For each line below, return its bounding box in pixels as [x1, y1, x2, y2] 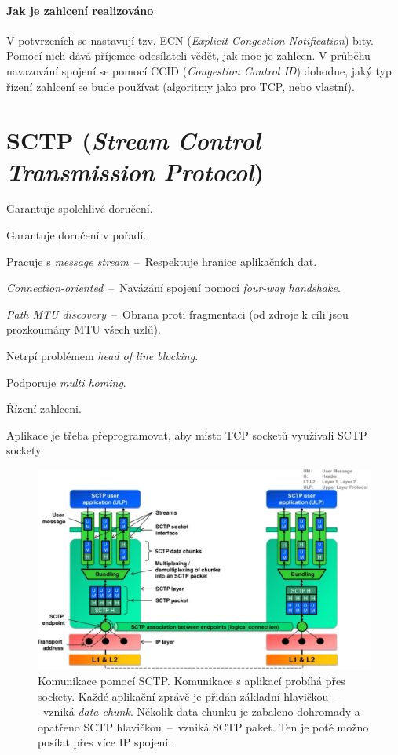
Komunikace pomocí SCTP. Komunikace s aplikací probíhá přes [38, 673, 345, 689]
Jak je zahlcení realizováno [6, 2, 154, 18]
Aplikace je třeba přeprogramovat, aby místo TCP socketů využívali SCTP [6, 426, 367, 443]
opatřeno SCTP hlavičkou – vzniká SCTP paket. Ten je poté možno [38, 718, 369, 735]
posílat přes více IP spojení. [38, 734, 172, 750]
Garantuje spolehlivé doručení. [6, 200, 153, 217]
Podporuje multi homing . [6, 374, 126, 390]
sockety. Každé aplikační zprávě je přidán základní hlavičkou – [38, 688, 340, 704]
